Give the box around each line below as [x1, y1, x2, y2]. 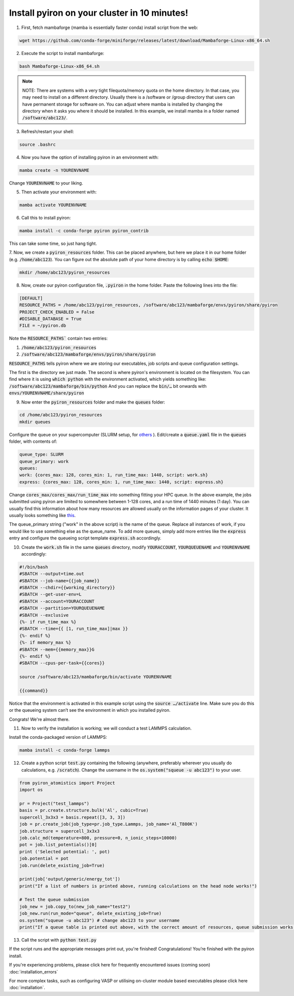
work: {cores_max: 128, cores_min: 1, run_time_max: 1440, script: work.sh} [19, 472, 208, 478]
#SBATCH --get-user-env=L [19, 592, 82, 597]
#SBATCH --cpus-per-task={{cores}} [19, 660, 105, 666]
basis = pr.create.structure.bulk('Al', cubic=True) [19, 808, 149, 813]
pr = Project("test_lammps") [19, 801, 90, 806]
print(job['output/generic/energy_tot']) [19, 876, 121, 882]
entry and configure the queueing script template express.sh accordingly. [9, 535, 162, 541]
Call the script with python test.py [21, 937, 97, 942]
